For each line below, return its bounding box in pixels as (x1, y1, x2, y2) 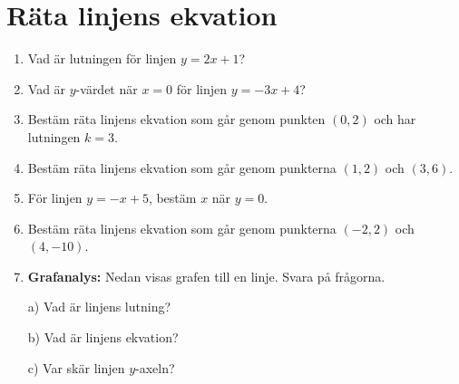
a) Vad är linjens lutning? (27, 297, 171, 316)
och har (374, 110, 416, 129)
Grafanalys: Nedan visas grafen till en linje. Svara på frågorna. (27, 266, 386, 285)
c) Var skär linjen (27, 358, 125, 377)
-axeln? (135, 358, 175, 377)
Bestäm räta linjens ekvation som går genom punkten (27, 110, 326, 129)
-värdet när (75, 79, 138, 98)
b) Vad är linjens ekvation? (27, 328, 179, 347)
